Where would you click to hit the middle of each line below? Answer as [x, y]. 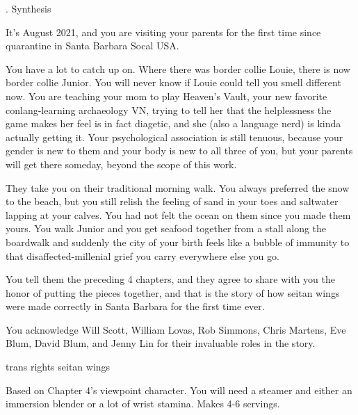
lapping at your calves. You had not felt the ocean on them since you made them [178, 214]
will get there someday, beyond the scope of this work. [121, 164]
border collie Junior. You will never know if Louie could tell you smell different [173, 82]
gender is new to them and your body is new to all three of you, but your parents [179, 150]
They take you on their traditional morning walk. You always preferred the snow [178, 187]
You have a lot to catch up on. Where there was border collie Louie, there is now [178, 68]
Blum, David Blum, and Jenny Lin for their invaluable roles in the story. [161, 343]
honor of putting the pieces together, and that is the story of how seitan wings [173, 292]
